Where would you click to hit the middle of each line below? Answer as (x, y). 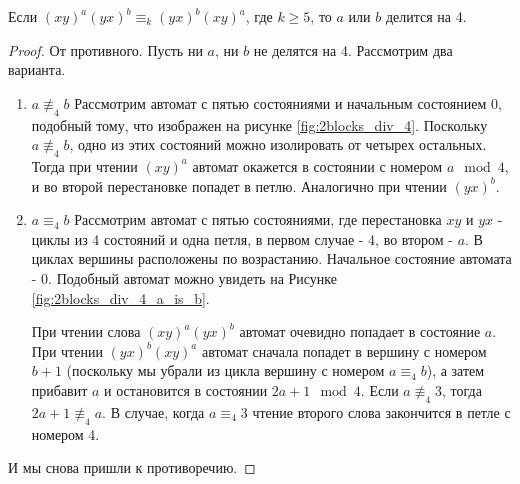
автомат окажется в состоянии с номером (317, 165)
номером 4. (65, 433)
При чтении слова (86, 331)
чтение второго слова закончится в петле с (381, 411)
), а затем (455, 370)
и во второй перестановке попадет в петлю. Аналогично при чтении (239, 185)
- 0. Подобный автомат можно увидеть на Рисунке (184, 277)
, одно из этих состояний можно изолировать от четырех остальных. (278, 144)
